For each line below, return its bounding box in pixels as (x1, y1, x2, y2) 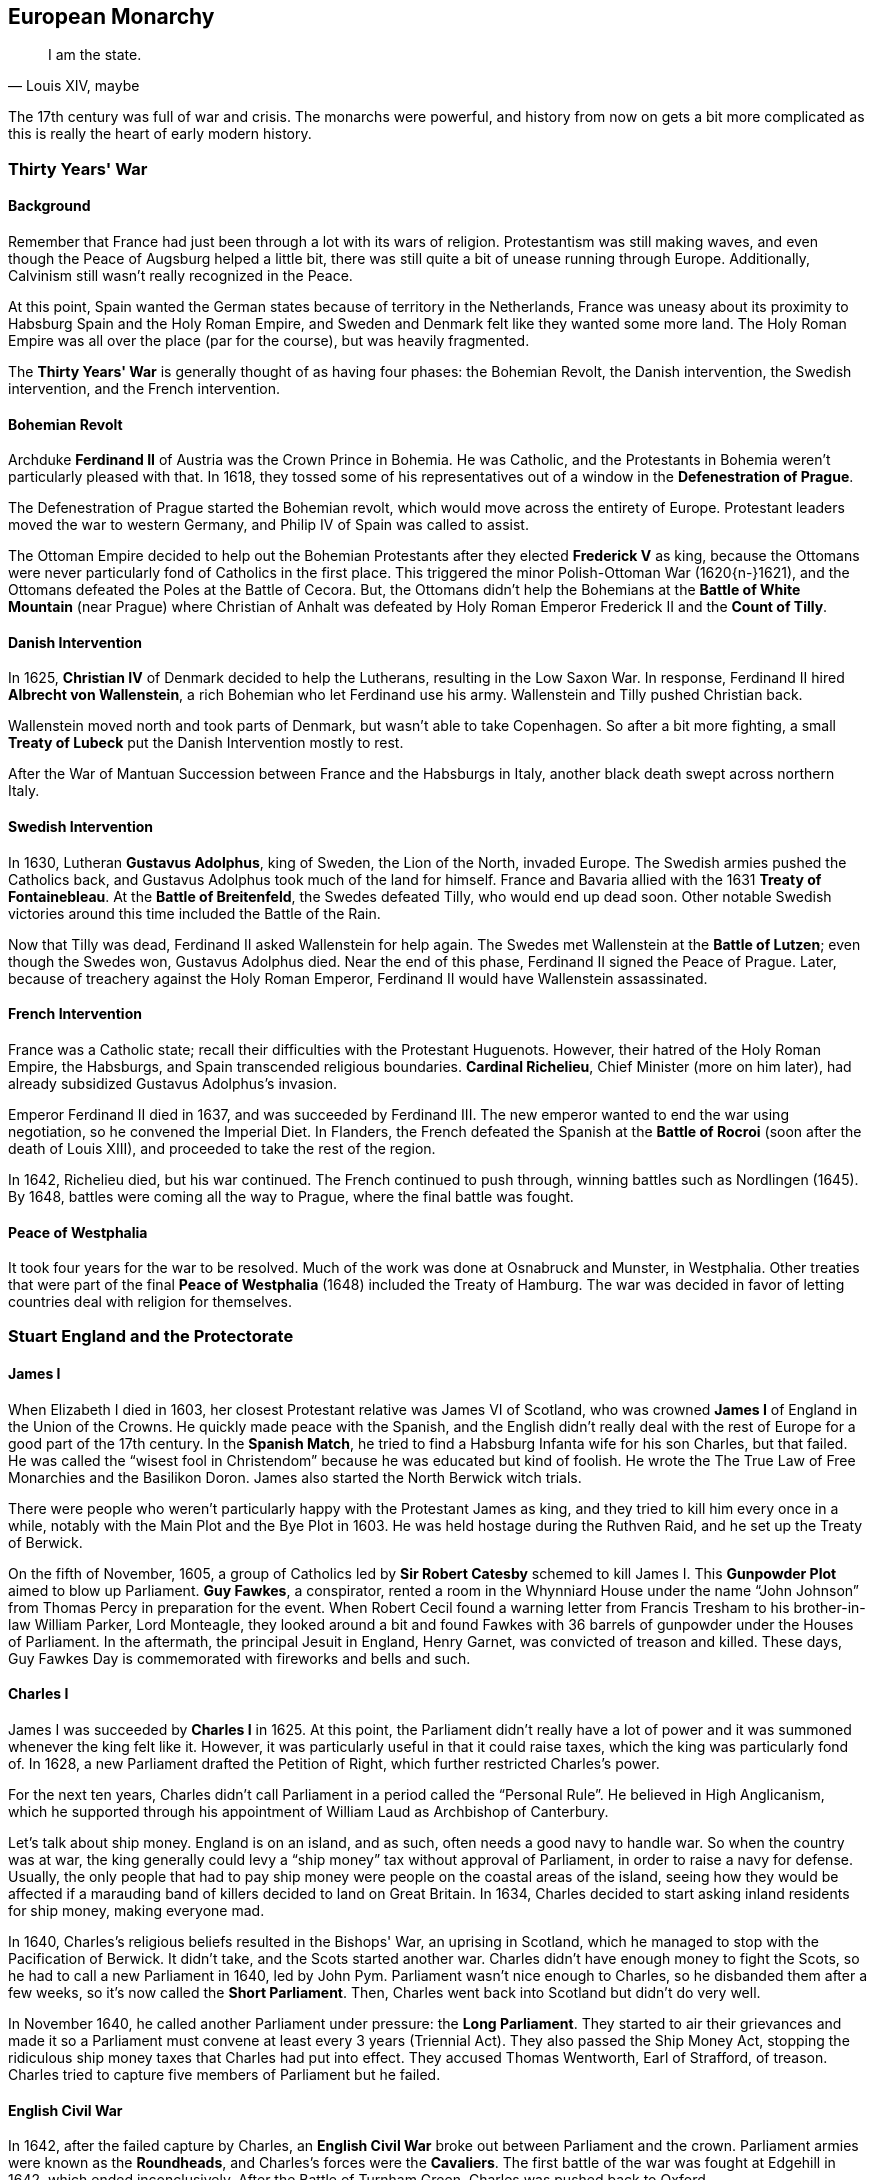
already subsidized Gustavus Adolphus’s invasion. (8, 1074, 338, 1092)
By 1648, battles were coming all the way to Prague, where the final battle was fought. (8, 1187, 574, 1205)
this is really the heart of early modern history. (8, 125, 312, 143)
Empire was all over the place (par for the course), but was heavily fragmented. (8, 332, 530, 350)
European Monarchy (8, 4, 215, 29)
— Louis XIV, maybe (8, 77, 140, 95)
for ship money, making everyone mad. (8, 1901, 265, 1919)
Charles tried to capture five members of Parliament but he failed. (8, 2065, 441, 2083)
